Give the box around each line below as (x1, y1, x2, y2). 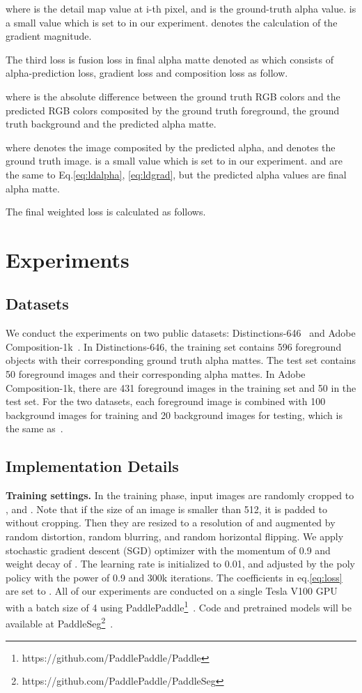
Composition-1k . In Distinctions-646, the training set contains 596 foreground (6, 339, 342, 353)
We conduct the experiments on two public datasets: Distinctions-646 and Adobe (6, 326, 356, 340)
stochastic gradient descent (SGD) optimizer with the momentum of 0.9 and (6, 542, 331, 557)
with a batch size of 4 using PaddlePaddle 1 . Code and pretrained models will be (6, 598, 352, 614)
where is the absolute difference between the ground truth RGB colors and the (6, 89, 340, 103)
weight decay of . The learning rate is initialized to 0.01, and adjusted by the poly (6, 556, 355, 571)
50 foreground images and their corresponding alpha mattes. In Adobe (6, 367, 306, 381)
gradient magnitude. (6, 29, 92, 43)
